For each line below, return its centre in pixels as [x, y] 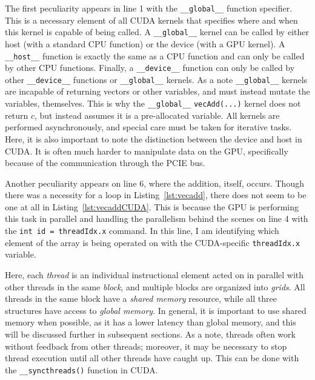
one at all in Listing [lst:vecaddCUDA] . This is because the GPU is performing [152, 206]
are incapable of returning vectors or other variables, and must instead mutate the [157, 91]
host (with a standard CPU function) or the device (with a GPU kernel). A [145, 43]
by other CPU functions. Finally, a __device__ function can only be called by [150, 68]
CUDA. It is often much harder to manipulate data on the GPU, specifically [147, 151]
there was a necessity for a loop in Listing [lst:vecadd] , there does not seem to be [156, 195]
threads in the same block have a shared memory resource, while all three [141, 298]
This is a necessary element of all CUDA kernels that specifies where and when [151, 20]
